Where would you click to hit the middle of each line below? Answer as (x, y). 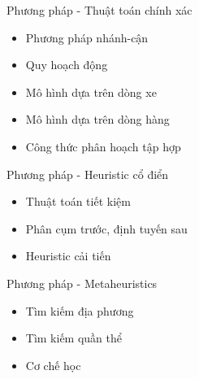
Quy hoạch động (67, 65)
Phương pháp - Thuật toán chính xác (99, 10)
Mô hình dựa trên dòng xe (91, 91)
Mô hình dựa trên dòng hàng (97, 119)
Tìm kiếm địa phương (80, 310)
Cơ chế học (53, 365)
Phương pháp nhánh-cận (87, 37)
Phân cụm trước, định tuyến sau (106, 228)
